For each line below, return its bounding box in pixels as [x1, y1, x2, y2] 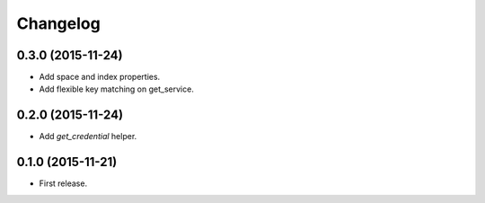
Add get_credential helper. [39, 131, 137, 142]
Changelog [16, 13, 101, 33]
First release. [39, 178, 88, 189]
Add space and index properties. [39, 72, 161, 83]
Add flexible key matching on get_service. [39, 84, 195, 94]
